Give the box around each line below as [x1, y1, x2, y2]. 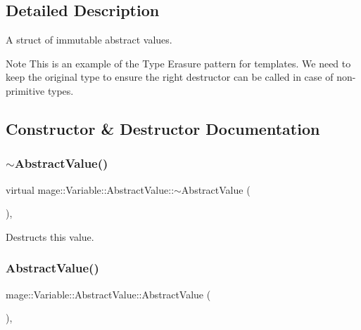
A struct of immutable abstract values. [6, 32, 172, 47]
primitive [6, 83, 45, 98]
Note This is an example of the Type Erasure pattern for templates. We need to [6, 55, 351, 70]
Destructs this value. [6, 229, 94, 244]
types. [47, 83, 74, 98]
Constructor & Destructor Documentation [6, 117, 320, 139]
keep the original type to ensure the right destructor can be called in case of [6, 70, 334, 84]
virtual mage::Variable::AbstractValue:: [6, 182, 175, 197]
